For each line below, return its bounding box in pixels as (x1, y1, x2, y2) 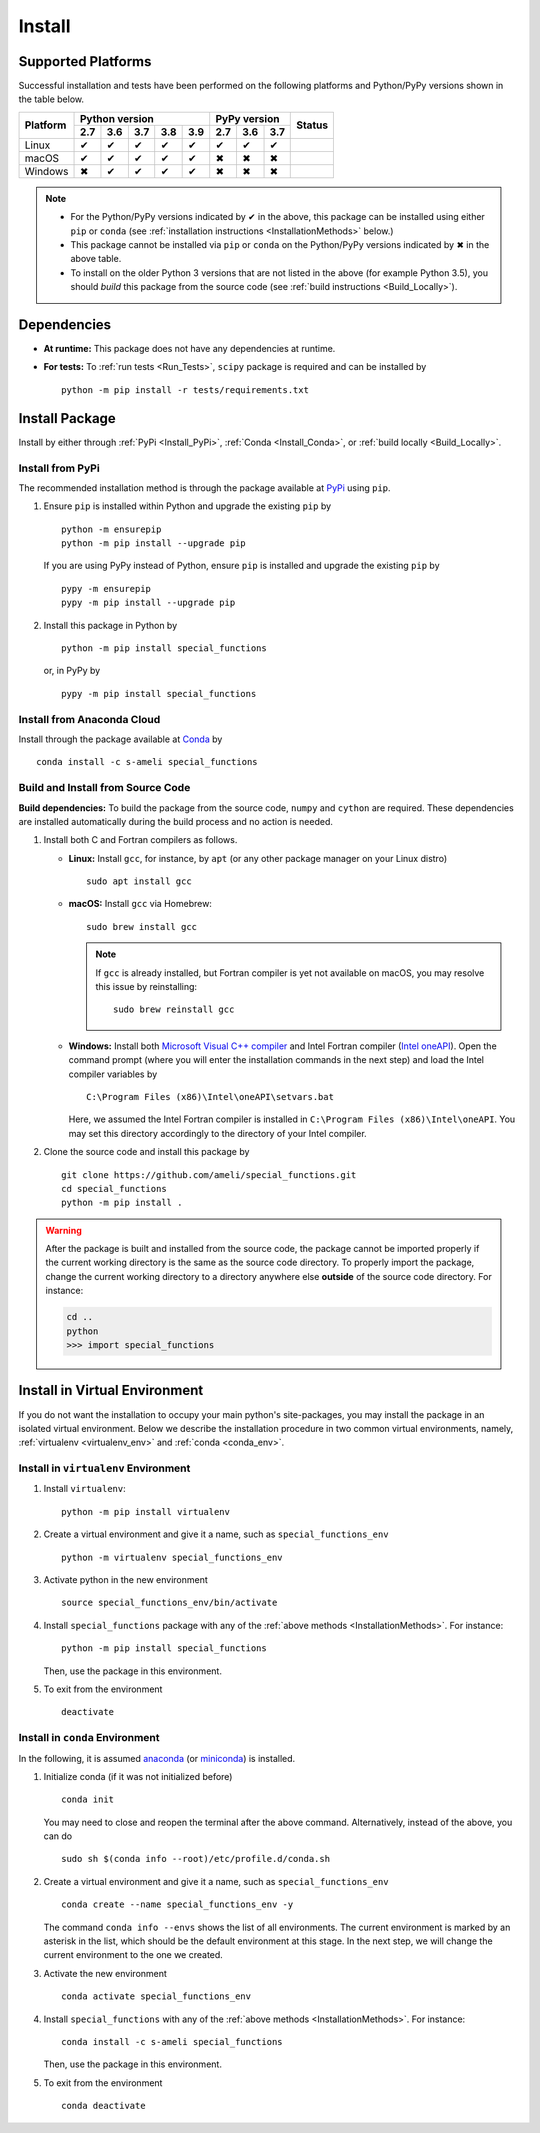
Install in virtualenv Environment (18, 1461, 191, 1475)
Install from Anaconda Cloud (18, 712, 161, 726)
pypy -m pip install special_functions (61, 688, 257, 699)
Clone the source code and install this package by (43, 1146, 250, 1158)
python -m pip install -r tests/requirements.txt (61, 384, 310, 395)
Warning (45, 1224, 82, 1236)
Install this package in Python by (43, 619, 178, 631)
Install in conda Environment (18, 1731, 160, 1745)
